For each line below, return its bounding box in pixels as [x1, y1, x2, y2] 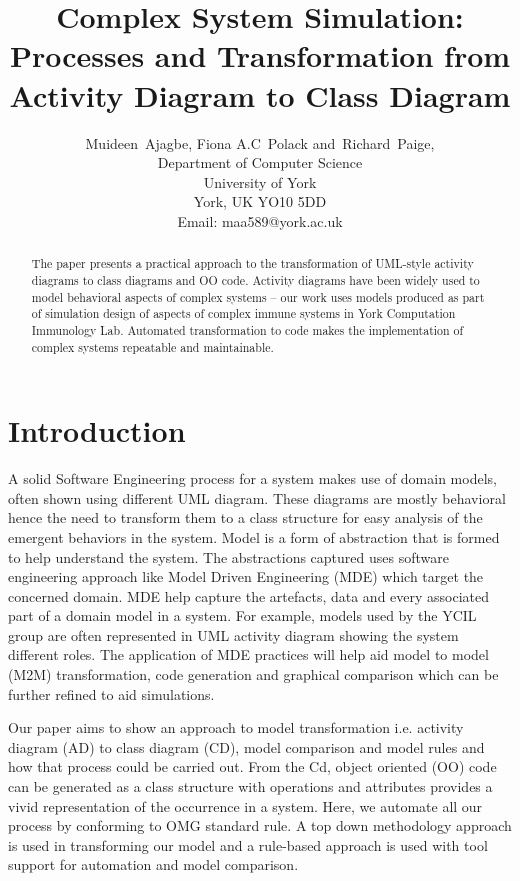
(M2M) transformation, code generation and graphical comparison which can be [8, 664, 499, 685]
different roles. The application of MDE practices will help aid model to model [8, 644, 489, 665]
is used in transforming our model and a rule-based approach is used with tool [8, 834, 488, 855]
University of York [203, 171, 317, 192]
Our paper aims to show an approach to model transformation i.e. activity [8, 717, 464, 738]
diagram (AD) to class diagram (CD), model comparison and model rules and [8, 736, 485, 757]
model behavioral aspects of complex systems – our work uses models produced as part [31, 288, 485, 305]
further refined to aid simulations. [8, 683, 215, 704]
